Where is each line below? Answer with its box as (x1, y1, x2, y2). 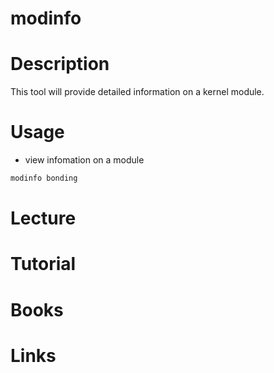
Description (10, 53, 110, 76)
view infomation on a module (24, 154, 145, 166)
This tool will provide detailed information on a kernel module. (10, 86, 265, 98)
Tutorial (10, 253, 77, 276)
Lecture (10, 207, 77, 230)
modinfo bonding (10, 173, 78, 184)
